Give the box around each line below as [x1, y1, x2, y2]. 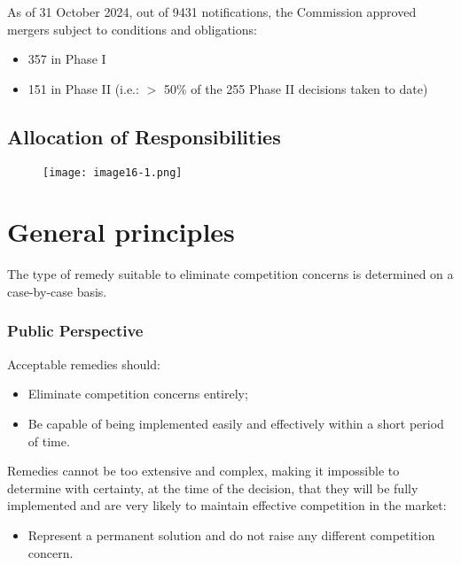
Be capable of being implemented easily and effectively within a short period [27, 414, 444, 432]
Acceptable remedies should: [7, 354, 160, 373]
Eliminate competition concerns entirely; [27, 384, 248, 403]
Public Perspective [7, 320, 144, 342]
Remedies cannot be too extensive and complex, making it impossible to [7, 461, 400, 480]
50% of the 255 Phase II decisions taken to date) [163, 79, 428, 97]
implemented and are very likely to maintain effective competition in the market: [7, 496, 447, 515]
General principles [7, 213, 235, 250]
